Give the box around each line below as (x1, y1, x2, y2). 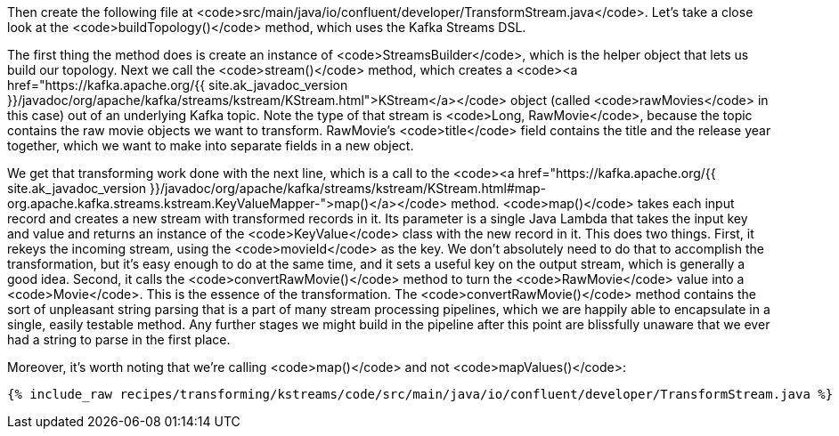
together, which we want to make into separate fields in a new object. (7, 138, 414, 153)
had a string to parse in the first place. (7, 332, 231, 347)
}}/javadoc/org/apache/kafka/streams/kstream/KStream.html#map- (150, 181, 546, 196)
